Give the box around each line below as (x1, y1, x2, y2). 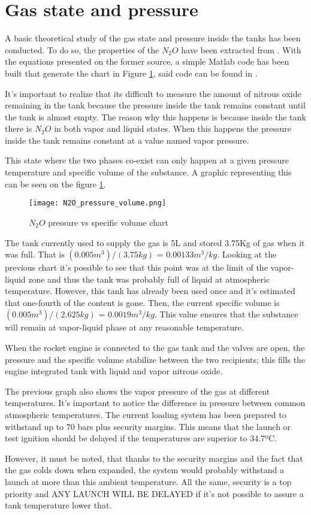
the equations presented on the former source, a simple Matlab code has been (5, 55, 289, 68)
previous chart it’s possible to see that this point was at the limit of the (5, 261, 268, 274)
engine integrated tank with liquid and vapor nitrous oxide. (5, 365, 223, 377)
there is (5, 122, 32, 135)
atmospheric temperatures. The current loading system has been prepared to (5, 408, 286, 421)
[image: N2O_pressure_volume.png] (29, 199, 167, 208)
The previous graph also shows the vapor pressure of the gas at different (5, 384, 270, 397)
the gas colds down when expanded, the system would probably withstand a (5, 463, 284, 476)
